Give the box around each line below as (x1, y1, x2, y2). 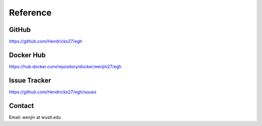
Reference (9, 7, 52, 18)
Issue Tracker (9, 76, 51, 84)
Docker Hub (9, 51, 46, 59)
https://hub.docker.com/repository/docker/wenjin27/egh (9, 63, 122, 70)
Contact (9, 101, 34, 110)
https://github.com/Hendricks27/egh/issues (9, 89, 97, 95)
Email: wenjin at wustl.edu (9, 114, 61, 120)
